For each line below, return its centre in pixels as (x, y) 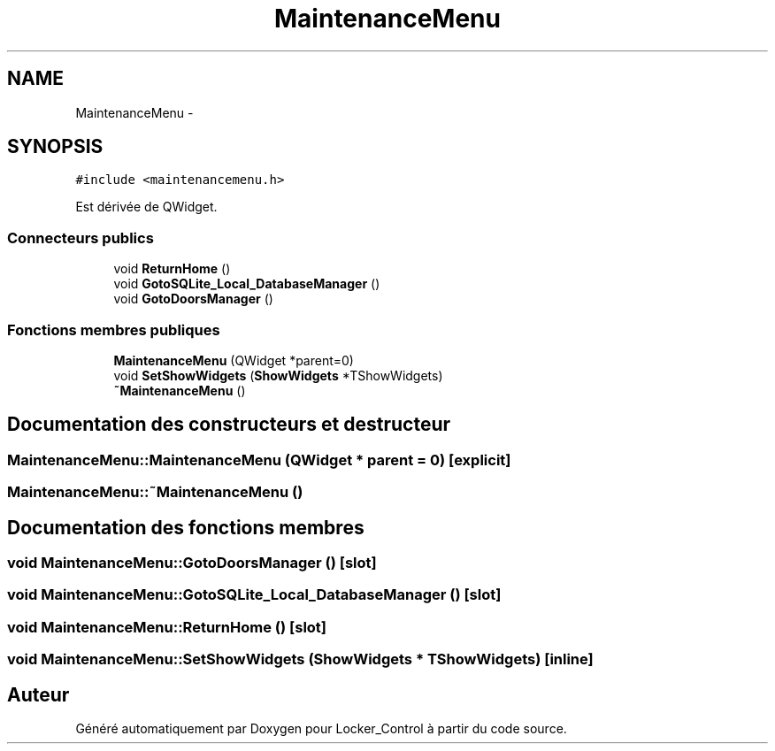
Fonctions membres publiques (114, 330)
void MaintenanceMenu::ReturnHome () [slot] (167, 627)
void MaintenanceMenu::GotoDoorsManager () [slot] (192, 563)
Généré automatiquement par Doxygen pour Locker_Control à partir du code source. (321, 728)
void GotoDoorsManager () (193, 299)
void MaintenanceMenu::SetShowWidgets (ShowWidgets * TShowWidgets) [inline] (300, 659)
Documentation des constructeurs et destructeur (229, 425)
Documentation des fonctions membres (186, 527)
